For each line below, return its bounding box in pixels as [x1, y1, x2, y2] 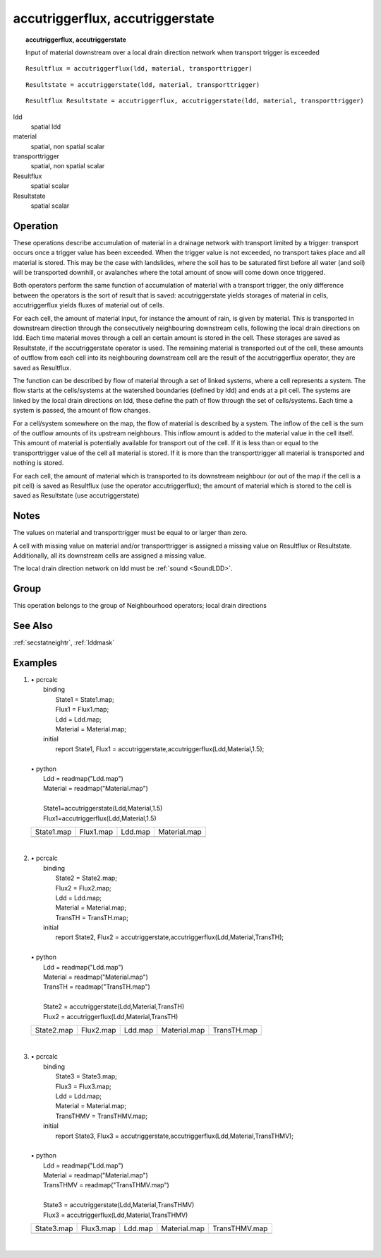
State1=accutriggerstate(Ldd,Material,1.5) [43, 804, 163, 813]
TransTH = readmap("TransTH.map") [43, 982, 151, 991]
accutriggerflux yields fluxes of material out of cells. [13, 301, 165, 310]
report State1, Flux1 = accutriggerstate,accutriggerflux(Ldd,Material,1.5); [55, 744, 265, 753]
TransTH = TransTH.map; [55, 913, 128, 922]
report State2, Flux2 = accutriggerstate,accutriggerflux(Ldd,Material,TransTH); [55, 933, 284, 941]
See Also [13, 620, 53, 632]
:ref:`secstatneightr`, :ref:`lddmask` [13, 638, 115, 647]
